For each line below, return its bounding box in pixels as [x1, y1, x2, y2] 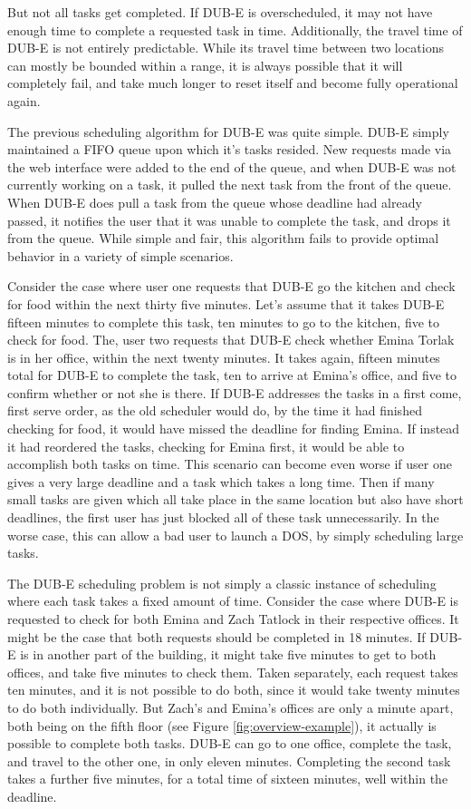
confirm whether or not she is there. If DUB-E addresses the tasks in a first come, [7, 383, 462, 402]
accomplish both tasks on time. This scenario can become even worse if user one [7, 454, 452, 473]
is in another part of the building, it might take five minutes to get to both [20, 645, 437, 664]
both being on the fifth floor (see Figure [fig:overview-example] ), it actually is [7, 716, 437, 735]
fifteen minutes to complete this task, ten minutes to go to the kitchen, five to [7, 312, 440, 331]
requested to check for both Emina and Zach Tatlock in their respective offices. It [7, 609, 459, 628]
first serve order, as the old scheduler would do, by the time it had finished [7, 401, 422, 420]
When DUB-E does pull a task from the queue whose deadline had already [7, 192, 422, 211]
